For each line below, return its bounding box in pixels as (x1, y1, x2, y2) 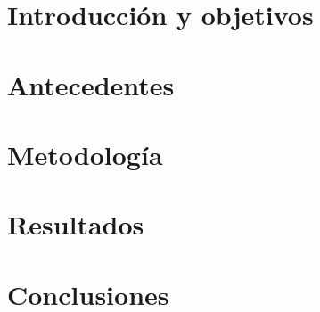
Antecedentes (7, 66, 175, 103)
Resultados (7, 206, 144, 242)
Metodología (7, 135, 163, 172)
